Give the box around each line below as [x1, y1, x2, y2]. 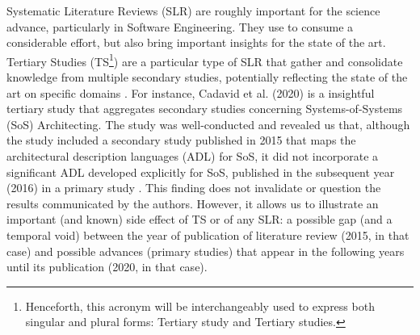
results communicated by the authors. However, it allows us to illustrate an [6, 195, 379, 211]
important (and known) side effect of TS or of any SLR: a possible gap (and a [6, 211, 393, 228]
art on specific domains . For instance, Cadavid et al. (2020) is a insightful [6, 84, 375, 101]
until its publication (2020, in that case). [6, 258, 208, 275]
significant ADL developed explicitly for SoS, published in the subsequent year [6, 163, 395, 180]
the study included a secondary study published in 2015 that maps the [6, 132, 356, 149]
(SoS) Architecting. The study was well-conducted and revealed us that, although [6, 115, 410, 132]
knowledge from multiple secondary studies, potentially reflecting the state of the [6, 69, 408, 86]
